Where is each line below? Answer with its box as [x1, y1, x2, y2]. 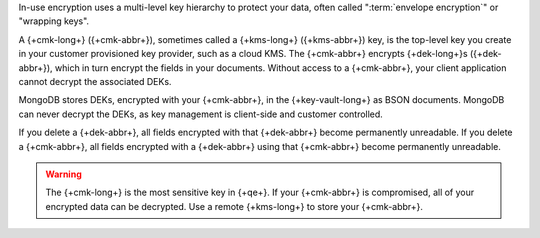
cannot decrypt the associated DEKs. [18, 75, 172, 87]
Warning [45, 168, 82, 180]
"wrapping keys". [18, 15, 90, 27]
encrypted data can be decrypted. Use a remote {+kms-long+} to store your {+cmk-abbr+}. [45, 200, 424, 212]
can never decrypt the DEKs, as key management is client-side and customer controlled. [18, 108, 384, 120]
